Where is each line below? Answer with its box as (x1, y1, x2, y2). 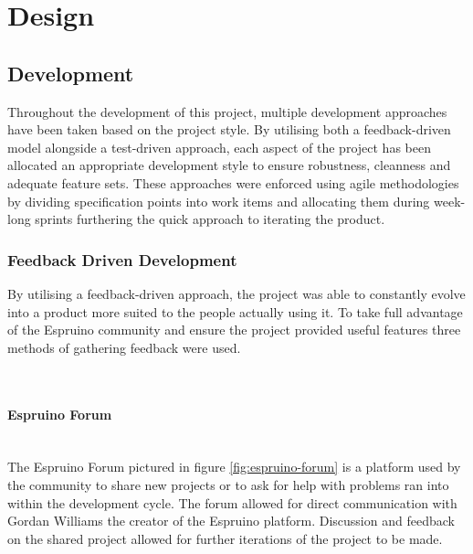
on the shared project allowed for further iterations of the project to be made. (7, 528, 443, 548)
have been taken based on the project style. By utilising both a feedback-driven (7, 120, 451, 139)
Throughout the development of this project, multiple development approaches (7, 101, 447, 121)
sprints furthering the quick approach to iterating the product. (35, 209, 385, 229)
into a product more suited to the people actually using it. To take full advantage (7, 302, 463, 321)
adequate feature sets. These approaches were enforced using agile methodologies (7, 173, 459, 192)
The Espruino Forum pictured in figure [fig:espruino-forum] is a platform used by (7, 457, 461, 476)
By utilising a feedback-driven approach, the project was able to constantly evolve (7, 283, 466, 303)
